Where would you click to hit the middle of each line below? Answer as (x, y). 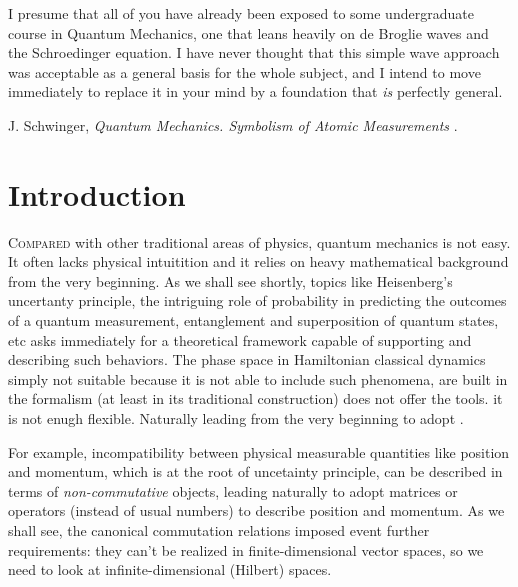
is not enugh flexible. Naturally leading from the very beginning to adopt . (236, 418)
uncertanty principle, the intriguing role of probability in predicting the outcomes (257, 300)
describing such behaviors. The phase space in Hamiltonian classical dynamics (247, 359)
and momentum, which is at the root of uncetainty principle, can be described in (255, 471)
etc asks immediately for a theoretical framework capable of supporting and (240, 339)
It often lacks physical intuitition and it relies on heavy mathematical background (258, 261)
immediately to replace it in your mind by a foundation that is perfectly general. (255, 91)
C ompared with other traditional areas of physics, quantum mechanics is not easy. (259, 241)
